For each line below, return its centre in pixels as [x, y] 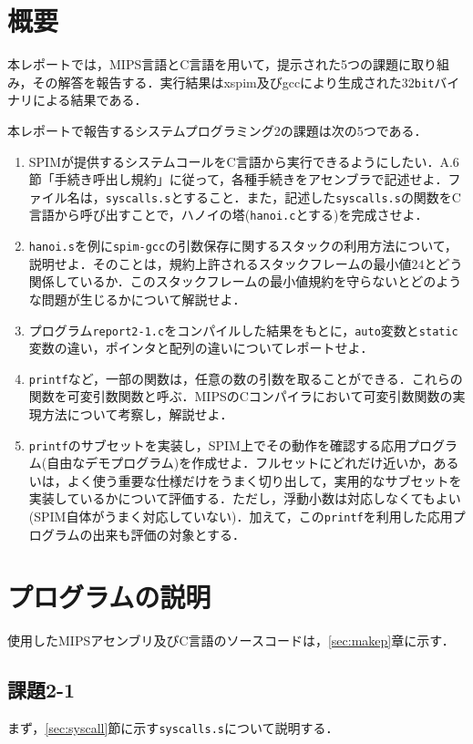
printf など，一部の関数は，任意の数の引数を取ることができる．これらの [246, 378]
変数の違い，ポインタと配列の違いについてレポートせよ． [201, 348]
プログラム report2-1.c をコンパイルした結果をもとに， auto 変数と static [243, 330]
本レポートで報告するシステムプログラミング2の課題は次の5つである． [217, 130]
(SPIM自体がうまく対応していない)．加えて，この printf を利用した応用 [241, 517]
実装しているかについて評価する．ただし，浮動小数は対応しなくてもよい [245, 498]
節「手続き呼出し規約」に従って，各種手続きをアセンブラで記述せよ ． [238, 179]
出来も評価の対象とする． [169, 534]
